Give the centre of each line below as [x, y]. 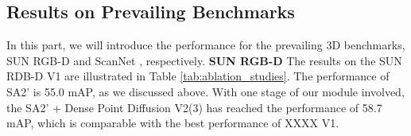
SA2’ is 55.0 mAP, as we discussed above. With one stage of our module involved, [205, 91]
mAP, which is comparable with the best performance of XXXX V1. [173, 123]
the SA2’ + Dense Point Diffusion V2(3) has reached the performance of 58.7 [194, 107]
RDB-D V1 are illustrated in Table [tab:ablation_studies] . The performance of [198, 76]
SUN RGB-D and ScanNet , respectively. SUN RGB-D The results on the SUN [204, 60]
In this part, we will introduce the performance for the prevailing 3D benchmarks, [206, 45]
